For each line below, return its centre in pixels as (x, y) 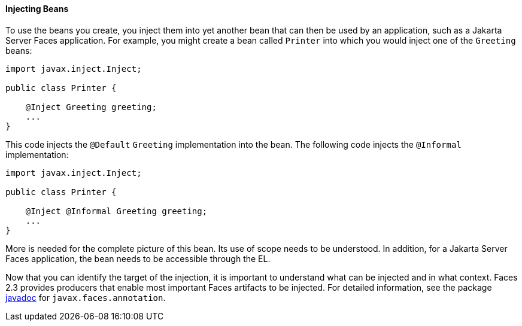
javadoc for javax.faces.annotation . (86, 297)
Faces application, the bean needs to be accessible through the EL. (138, 258)
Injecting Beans (37, 9)
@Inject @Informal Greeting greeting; (116, 211)
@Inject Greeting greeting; (91, 107)
